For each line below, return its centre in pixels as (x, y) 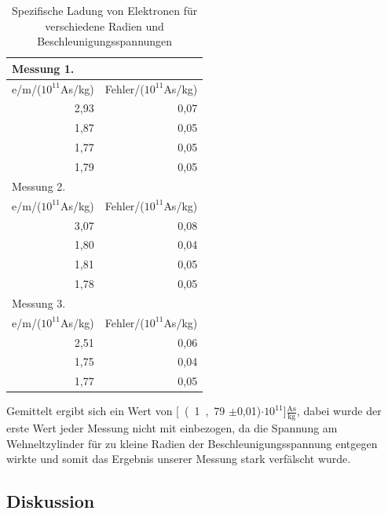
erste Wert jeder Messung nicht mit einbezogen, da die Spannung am (172, 428)
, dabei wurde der (339, 411)
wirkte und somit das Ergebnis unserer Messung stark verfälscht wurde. (179, 459)
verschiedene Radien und (104, 26)
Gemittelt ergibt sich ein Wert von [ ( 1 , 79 (116, 411)
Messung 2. (39, 186)
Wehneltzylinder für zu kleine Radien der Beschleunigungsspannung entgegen (192, 443)
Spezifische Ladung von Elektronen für (104, 10)
